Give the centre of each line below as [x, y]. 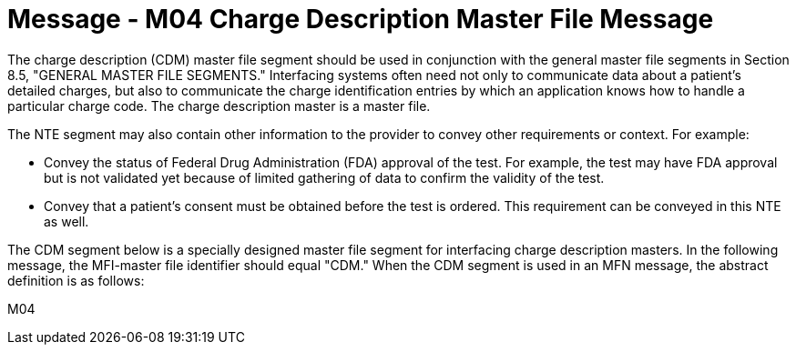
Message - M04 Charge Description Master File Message [361, 19]
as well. [66, 221]
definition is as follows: [76, 280]
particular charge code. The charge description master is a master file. [219, 106]
